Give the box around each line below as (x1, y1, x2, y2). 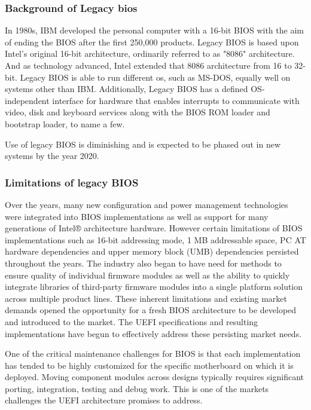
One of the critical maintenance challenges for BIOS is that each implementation (5, 347, 301, 360)
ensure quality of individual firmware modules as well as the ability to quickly (5, 268, 290, 281)
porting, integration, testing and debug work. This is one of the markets (5, 382, 269, 394)
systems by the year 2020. (5, 149, 99, 162)
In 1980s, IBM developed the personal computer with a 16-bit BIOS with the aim (5, 24, 304, 36)
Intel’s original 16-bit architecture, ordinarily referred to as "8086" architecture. (5, 47, 295, 60)
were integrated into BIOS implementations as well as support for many (5, 210, 269, 222)
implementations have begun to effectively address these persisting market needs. (5, 327, 302, 339)
